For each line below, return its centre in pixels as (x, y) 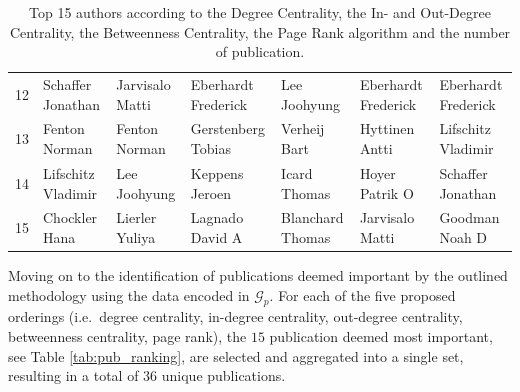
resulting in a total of (73, 375)
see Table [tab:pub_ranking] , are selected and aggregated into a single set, (236, 355)
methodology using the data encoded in (129, 294)
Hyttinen (387, 128)
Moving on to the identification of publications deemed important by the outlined (258, 275)
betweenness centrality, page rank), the (127, 336)
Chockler (70, 217)
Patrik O (386, 192)
